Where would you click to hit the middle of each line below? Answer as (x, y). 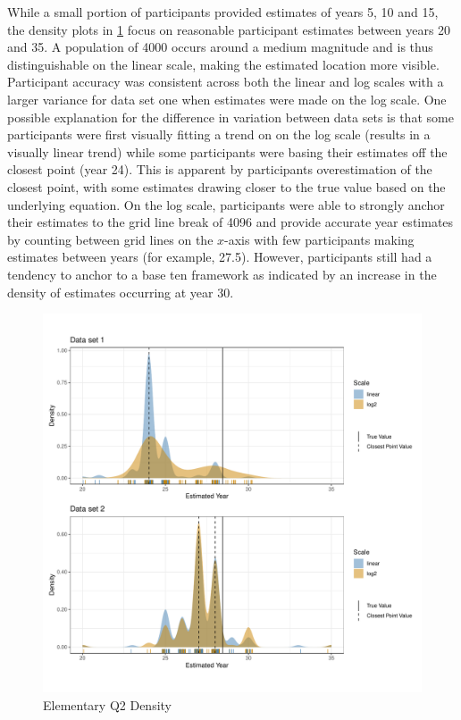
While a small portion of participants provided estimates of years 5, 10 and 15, (223, 12)
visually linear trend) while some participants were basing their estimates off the (227, 151)
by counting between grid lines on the (110, 239)
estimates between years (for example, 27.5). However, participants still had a (220, 257)
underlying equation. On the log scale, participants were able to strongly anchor (226, 204)
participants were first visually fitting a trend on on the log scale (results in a (219, 134)
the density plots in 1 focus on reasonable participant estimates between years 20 (229, 29)
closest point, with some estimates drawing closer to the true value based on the (226, 186)
